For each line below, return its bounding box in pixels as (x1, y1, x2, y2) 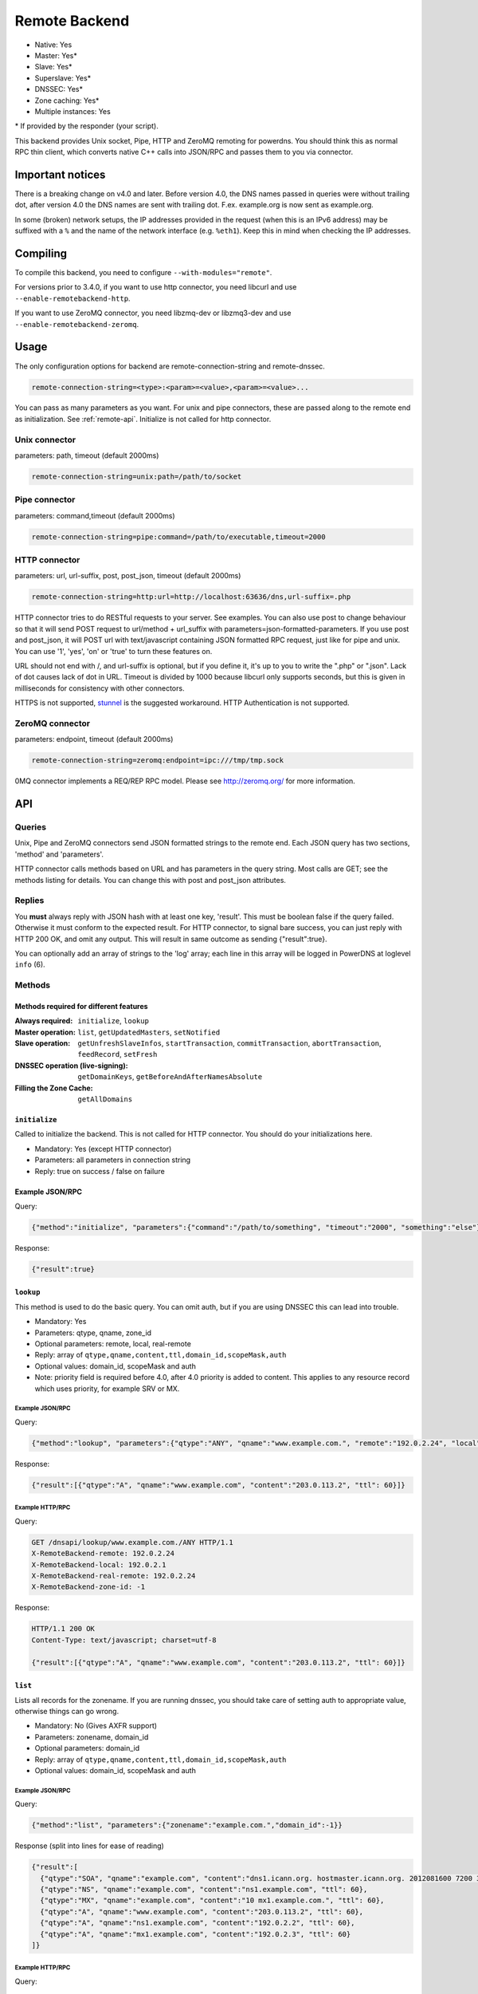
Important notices (14, 167, 106, 181)
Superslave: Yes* (34, 73, 92, 83)
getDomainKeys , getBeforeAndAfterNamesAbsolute (77, 1072, 263, 1082)
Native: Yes (34, 40, 72, 49)
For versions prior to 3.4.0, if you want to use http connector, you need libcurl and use (14, 282, 297, 292)
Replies (14, 895, 45, 906)
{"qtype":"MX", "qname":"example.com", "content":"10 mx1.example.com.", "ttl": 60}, (40, 1896, 385, 1905)
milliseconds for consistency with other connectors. (14, 683, 185, 693)
